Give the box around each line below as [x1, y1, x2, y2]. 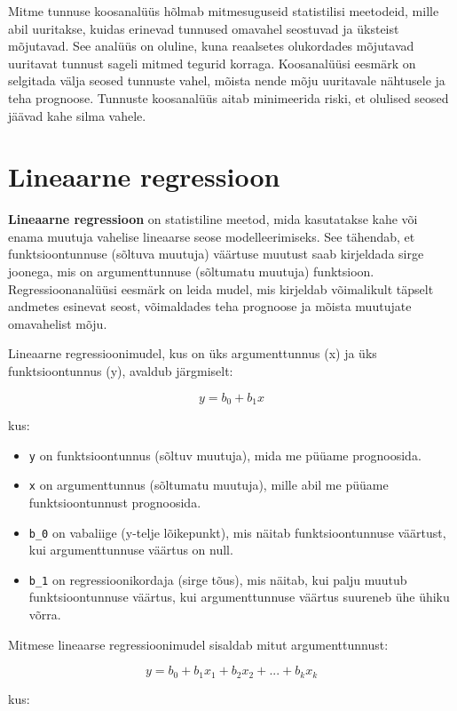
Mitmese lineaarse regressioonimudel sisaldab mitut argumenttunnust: [8, 635, 389, 653]
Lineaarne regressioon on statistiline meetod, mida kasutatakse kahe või [8, 210, 418, 228]
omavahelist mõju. [8, 314, 107, 332]
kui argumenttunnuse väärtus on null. [28, 540, 233, 559]
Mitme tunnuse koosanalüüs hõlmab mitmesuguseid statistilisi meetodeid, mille [8, 2, 439, 20]
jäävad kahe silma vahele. [8, 106, 146, 124]
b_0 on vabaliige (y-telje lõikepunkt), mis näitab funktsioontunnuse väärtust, [28, 523, 446, 541]
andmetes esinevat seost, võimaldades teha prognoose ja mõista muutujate [8, 297, 412, 316]
